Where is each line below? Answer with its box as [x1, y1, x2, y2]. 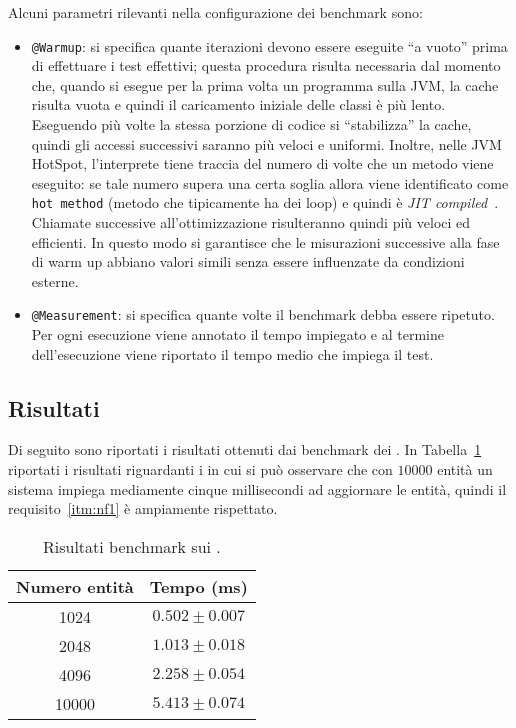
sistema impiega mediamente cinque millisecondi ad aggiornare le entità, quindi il [8, 478, 507, 499]
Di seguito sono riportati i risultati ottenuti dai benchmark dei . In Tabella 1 [8, 439, 482, 460]
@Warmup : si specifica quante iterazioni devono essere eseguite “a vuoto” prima [31, 35, 508, 56]
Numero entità [16, 574, 134, 598]
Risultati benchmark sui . [42, 534, 221, 558]
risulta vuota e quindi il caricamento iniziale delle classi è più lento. [31, 94, 446, 115]
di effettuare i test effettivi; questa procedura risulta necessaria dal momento [31, 55, 501, 76]
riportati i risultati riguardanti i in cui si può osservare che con [8, 459, 393, 480]
